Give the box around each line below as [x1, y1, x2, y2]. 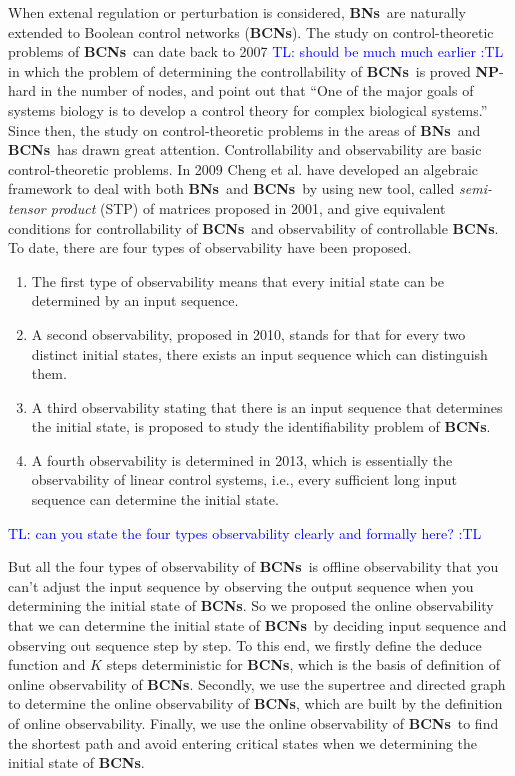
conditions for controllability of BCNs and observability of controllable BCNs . [8, 217, 499, 238]
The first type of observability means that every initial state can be [31, 270, 445, 291]
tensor [8, 197, 46, 218]
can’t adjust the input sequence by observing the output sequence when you [8, 575, 474, 596]
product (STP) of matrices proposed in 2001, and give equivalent [50, 197, 446, 218]
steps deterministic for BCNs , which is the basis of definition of [106, 654, 501, 675]
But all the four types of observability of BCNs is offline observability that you [8, 556, 499, 577]
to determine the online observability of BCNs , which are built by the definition [8, 693, 503, 714]
